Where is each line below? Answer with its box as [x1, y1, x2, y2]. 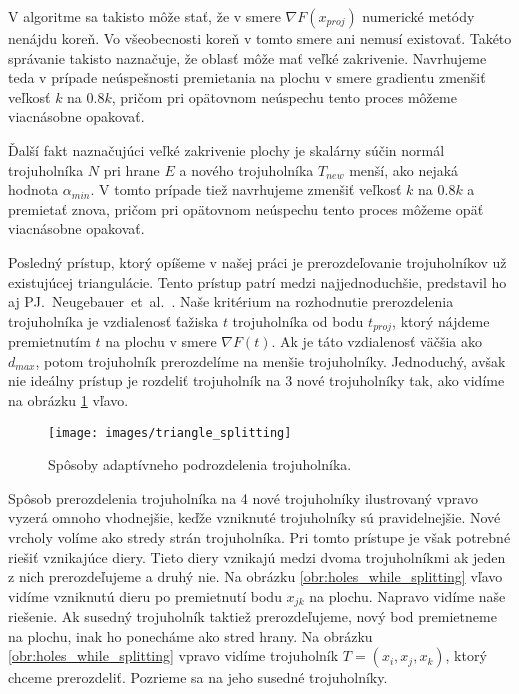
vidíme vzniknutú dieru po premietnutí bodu [8, 585, 282, 606]
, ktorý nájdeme [392, 310, 490, 331]
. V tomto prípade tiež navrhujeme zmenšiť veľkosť [90, 179, 402, 200]
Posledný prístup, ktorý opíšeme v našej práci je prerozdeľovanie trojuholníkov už [8, 251, 507, 272]
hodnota [8, 179, 59, 200]
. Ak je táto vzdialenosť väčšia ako [271, 331, 483, 352]
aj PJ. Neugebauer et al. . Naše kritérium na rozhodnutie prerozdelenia [8, 291, 454, 312]
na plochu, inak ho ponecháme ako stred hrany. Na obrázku [8, 625, 373, 646]
